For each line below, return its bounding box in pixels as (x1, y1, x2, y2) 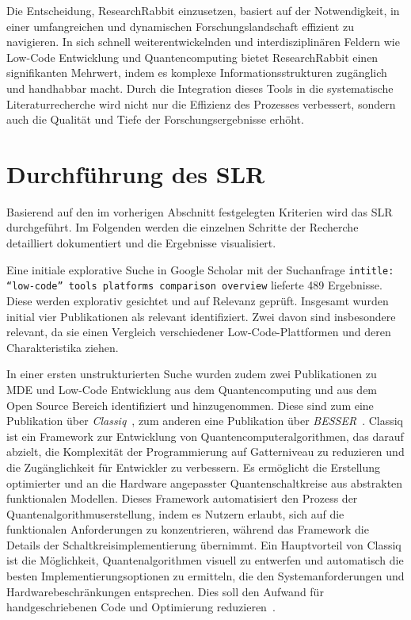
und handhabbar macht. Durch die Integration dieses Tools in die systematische (6, 79, 394, 96)
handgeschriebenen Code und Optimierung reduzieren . (6, 599, 276, 615)
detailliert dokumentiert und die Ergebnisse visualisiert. (6, 235, 276, 251)
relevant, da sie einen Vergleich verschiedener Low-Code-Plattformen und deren (6, 323, 391, 340)
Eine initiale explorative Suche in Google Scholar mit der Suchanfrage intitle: (6, 261, 394, 277)
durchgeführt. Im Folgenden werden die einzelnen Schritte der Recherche (6, 219, 359, 235)
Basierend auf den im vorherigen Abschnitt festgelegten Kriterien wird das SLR (6, 203, 393, 220)
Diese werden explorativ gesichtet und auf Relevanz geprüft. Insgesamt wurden (6, 292, 389, 308)
